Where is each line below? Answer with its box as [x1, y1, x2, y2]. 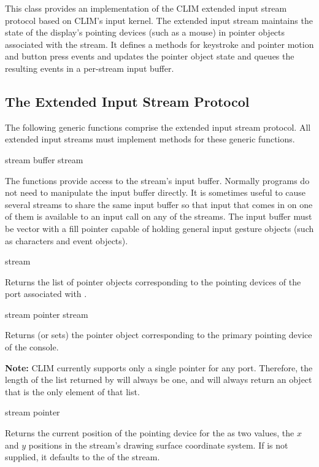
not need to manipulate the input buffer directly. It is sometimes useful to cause [5, 186, 306, 199]
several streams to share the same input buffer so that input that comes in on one [5, 198, 313, 210]
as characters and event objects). [5, 234, 128, 247]
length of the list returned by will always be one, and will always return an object [5, 373, 312, 386]
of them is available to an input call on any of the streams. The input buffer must [5, 210, 312, 223]
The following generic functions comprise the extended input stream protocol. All [5, 120, 311, 133]
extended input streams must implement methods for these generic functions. [5, 133, 295, 145]
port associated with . [5, 287, 87, 300]
